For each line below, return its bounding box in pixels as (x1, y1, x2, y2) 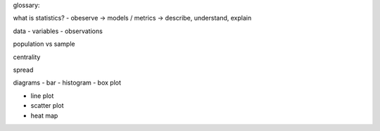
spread (13, 65, 34, 74)
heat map (30, 111, 58, 120)
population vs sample (13, 39, 75, 49)
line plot (30, 92, 54, 100)
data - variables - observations (13, 27, 103, 35)
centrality (13, 53, 41, 61)
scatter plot (30, 101, 64, 110)
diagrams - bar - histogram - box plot (13, 78, 122, 87)
